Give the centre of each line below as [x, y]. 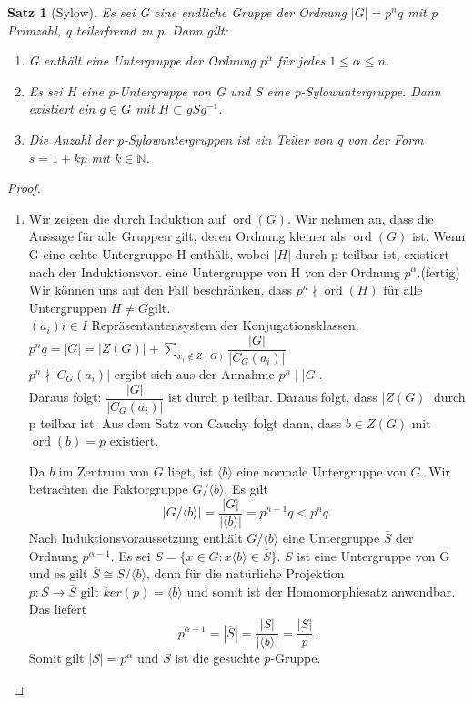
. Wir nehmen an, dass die [360, 218]
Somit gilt [56, 658]
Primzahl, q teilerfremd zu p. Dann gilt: [118, 30]
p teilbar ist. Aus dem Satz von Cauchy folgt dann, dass [185, 422]
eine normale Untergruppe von [322, 471]
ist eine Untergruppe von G [373, 555]
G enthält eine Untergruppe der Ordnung [142, 60]
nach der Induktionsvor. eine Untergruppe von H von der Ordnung [214, 271]
